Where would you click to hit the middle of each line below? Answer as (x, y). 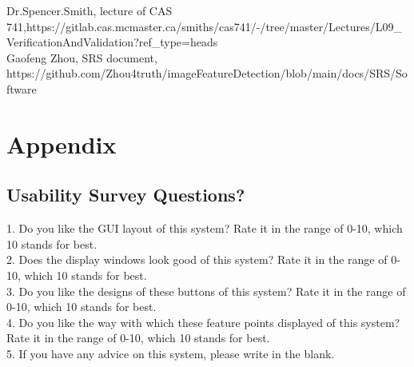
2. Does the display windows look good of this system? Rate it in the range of (197, 259)
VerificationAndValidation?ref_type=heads (112, 42)
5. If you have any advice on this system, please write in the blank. (171, 353)
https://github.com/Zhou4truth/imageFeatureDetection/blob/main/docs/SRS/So (207, 73)
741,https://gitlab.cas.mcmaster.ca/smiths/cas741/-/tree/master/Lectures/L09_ (204, 26)
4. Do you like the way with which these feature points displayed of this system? (203, 322)
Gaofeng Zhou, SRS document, (82, 57)
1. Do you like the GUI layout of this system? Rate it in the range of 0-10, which (205, 228)
